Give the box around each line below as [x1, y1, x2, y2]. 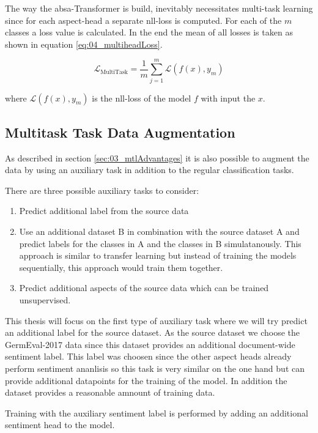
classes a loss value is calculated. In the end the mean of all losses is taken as [5, 26, 293, 39]
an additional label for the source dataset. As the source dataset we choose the [5, 326, 300, 339]
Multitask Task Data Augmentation [5, 122, 235, 141]
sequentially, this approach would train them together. [19, 261, 223, 273]
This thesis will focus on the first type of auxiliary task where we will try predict [5, 314, 308, 327]
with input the [201, 91, 256, 104]
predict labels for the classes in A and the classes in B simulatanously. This [19, 237, 301, 250]
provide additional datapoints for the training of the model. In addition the [5, 374, 287, 387]
